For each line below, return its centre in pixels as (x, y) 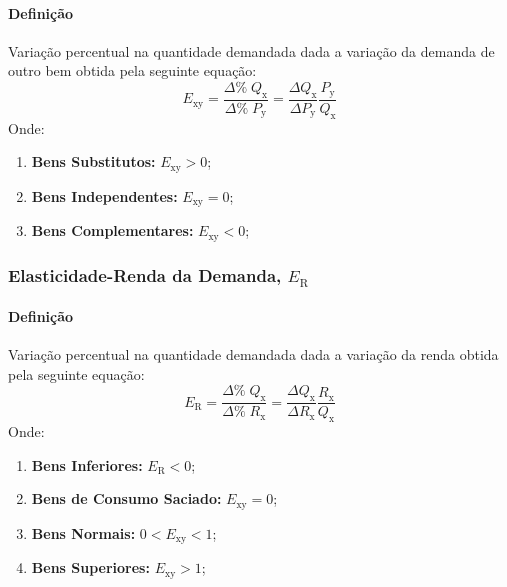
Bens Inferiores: (87, 464)
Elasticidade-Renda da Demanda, (145, 275)
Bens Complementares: (112, 230)
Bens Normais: (83, 532)
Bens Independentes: (104, 195)
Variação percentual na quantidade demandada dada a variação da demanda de (251, 50)
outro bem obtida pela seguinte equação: (132, 70)
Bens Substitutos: (93, 161)
